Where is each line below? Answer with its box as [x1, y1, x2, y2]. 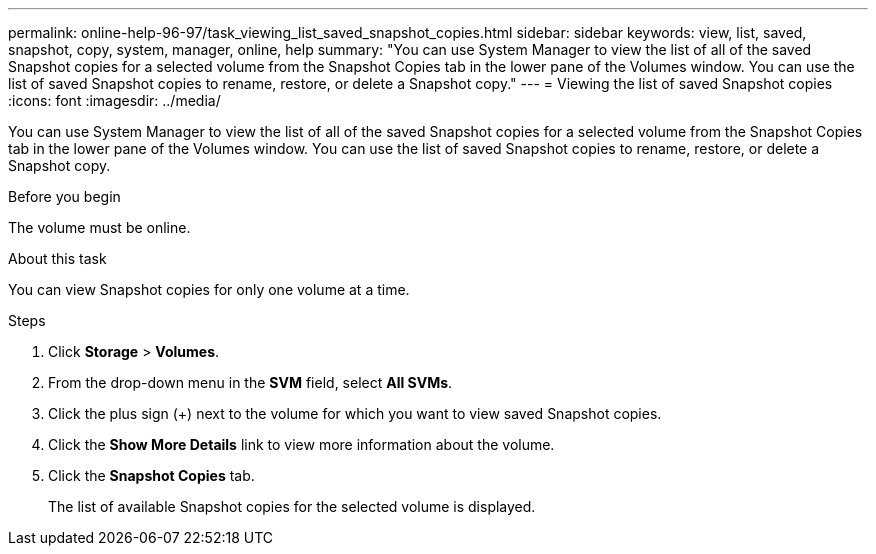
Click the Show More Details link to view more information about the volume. [48, 436, 555, 453]
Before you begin [8, 188, 121, 205]
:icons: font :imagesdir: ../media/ [8, 92, 221, 109]
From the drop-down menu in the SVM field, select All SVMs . [48, 374, 453, 391]
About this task [8, 250, 107, 267]
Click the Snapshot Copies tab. [48, 467, 255, 484]
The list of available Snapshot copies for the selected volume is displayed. [48, 498, 536, 515]
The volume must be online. [8, 219, 191, 236]
